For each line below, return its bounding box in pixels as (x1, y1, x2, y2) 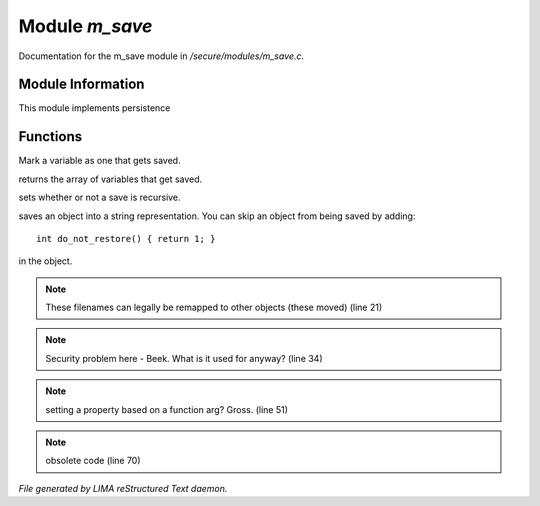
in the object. (18, 255, 73, 267)
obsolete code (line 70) (45, 455, 141, 467)
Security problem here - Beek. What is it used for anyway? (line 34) (45, 352, 324, 364)
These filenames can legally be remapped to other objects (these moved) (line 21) (45, 301, 383, 314)
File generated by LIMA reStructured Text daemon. (18, 482, 228, 494)
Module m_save (18, 15, 153, 37)
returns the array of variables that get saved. (18, 173, 203, 185)
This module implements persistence (18, 102, 171, 114)
